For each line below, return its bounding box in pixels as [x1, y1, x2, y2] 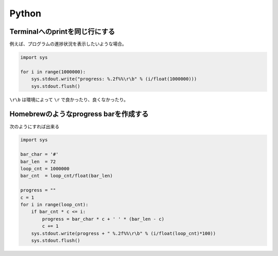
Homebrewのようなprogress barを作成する [9, 110, 149, 119]
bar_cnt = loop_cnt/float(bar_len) [20, 173, 113, 179]
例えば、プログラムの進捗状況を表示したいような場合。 [9, 41, 127, 47]
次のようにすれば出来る [9, 123, 60, 129]
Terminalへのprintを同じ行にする [9, 27, 115, 36]
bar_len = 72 [20, 159, 56, 164]
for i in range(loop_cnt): [20, 202, 89, 207]
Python [9, 8, 41, 19]
